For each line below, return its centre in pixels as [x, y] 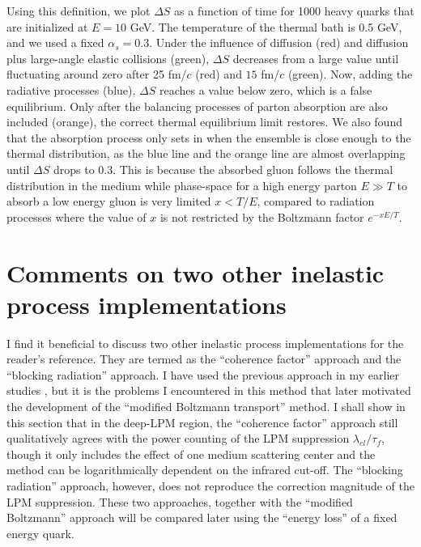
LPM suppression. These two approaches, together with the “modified [180, 501]
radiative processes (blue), [71, 89]
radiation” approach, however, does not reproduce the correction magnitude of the [210, 485]
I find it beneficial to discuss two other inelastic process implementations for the [205, 343]
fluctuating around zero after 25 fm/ [97, 74]
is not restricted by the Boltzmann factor [262, 216]
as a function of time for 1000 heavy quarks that [294, 11]
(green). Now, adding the [350, 74]
